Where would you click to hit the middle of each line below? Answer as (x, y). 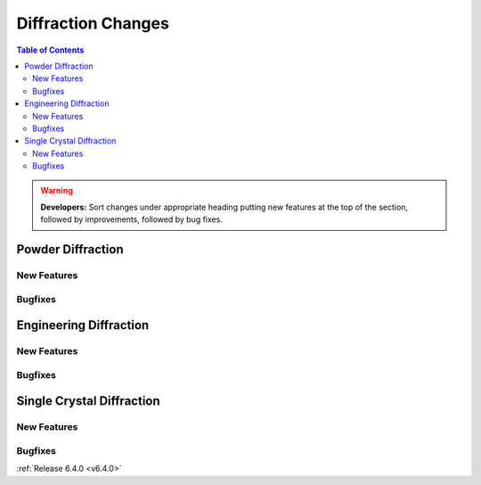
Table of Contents (50, 50)
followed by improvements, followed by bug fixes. (131, 219)
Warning (57, 191)
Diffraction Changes (93, 23)
